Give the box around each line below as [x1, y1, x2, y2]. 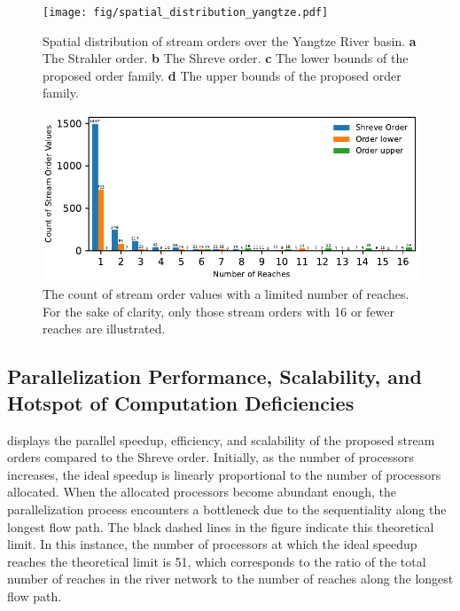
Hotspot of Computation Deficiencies [7, 388, 355, 416]
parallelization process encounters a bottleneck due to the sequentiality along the [7, 499, 447, 518]
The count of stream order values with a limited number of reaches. [43, 285, 409, 303]
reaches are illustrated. [43, 319, 166, 338]
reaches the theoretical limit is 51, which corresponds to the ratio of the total [7, 552, 426, 570]
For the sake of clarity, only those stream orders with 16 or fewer [43, 302, 395, 320]
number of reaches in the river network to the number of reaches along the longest [7, 569, 454, 588]
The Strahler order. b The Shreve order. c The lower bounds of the [43, 49, 409, 67]
